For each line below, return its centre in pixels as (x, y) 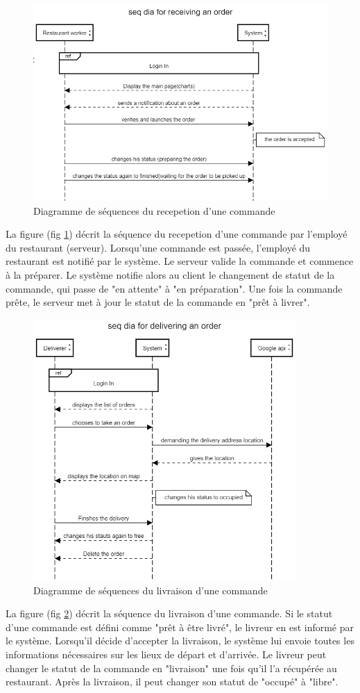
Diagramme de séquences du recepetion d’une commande (154, 210)
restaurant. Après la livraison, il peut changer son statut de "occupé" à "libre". (172, 682)
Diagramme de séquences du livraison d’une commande (151, 590)
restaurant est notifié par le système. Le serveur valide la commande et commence (180, 261)
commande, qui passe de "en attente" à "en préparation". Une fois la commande (174, 288)
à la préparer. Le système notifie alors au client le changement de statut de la (170, 275)
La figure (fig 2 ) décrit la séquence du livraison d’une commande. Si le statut (169, 613)
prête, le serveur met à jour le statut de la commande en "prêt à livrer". (158, 302)
